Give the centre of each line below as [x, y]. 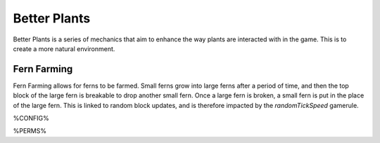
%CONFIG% [31, 118]
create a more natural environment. [64, 48]
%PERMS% [30, 131]
